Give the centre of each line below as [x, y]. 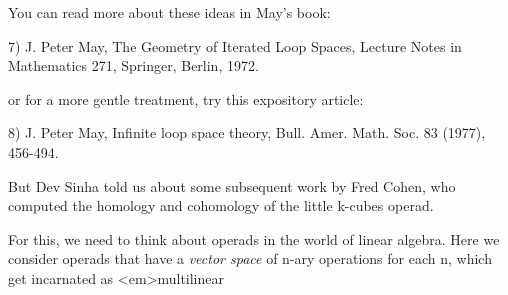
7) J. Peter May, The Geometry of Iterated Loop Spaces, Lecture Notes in [235, 45]
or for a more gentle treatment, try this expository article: [186, 98]
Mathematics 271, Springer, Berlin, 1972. [133, 65]
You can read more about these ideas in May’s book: [169, 12]
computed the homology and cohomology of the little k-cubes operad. [221, 205]
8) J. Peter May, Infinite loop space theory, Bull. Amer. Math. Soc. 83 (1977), [247, 132]
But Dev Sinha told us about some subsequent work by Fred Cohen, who [232, 185]
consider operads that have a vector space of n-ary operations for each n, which [250, 258]
